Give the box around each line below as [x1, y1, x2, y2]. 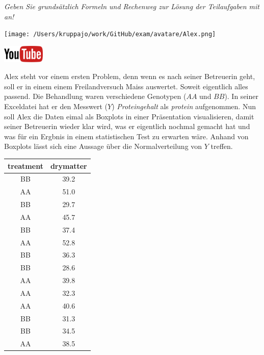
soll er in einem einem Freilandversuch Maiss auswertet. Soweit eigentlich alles [4, 81, 248, 91]
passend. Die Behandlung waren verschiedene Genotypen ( [4, 91, 187, 102]
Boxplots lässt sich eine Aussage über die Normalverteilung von [4, 141, 202, 151]
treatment [8, 160, 43, 171]
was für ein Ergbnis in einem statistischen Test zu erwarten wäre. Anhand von [4, 131, 249, 141]
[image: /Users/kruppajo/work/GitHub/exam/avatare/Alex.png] [4, 31, 216, 38]
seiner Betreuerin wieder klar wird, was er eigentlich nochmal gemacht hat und [4, 121, 250, 132]
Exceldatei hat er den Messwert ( [4, 101, 108, 112]
